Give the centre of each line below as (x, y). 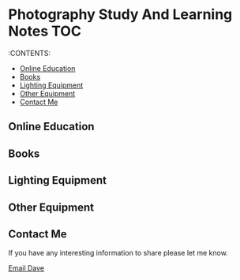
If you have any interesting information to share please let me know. (118, 253)
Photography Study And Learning (120, 15)
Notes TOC (45, 31)
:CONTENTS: (30, 53)
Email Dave (26, 268)
